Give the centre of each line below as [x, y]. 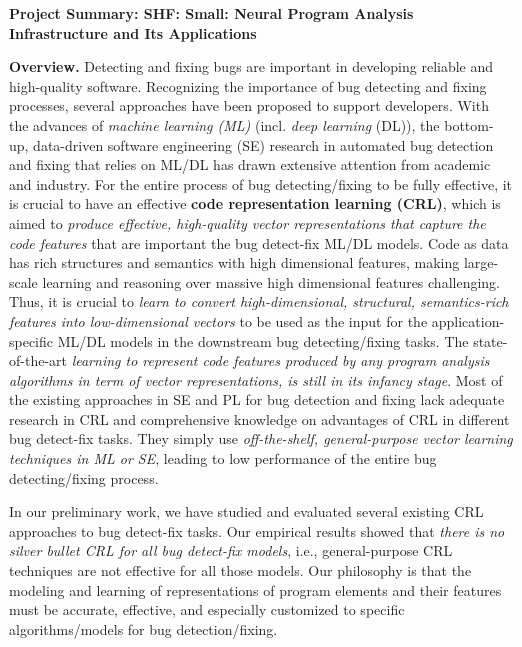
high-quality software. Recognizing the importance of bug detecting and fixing [248, 85]
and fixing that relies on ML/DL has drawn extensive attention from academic [250, 164]
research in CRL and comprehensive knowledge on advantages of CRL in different [259, 418]
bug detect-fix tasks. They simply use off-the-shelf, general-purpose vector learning [261, 438]
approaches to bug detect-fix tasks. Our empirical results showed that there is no [257, 530]
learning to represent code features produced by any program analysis [280, 360]
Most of [479, 379]
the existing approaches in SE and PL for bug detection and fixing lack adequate [257, 399]
